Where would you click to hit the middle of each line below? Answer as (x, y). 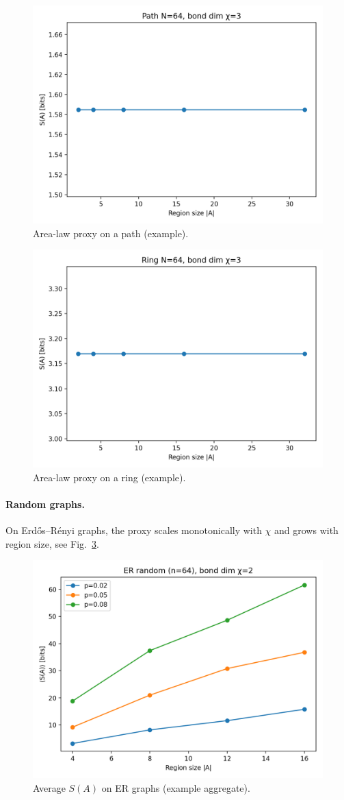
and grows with (306, 530)
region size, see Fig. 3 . (52, 543)
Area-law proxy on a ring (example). (109, 477)
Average (49, 787)
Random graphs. (45, 504)
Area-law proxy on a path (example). (111, 233)
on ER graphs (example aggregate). (176, 787)
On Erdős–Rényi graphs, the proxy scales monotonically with (134, 530)
